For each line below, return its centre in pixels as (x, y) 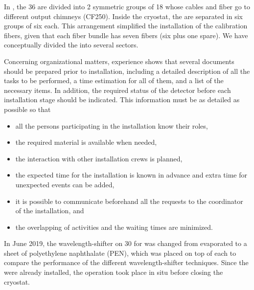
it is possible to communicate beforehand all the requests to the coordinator (129, 201)
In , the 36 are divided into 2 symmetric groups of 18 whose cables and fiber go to (127, 6)
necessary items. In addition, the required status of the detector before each (117, 90)
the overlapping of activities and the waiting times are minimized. (114, 227)
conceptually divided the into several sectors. (71, 45)
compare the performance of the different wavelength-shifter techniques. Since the (126, 262)
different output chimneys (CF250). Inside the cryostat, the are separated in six (123, 16)
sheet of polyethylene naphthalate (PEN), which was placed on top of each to (120, 253)
